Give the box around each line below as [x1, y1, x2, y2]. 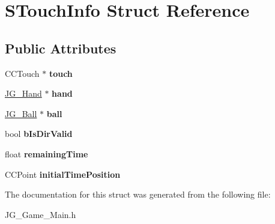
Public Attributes [5, 38, 116, 57]
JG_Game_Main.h [5, 208, 76, 220]
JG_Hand [5, 87, 42, 100]
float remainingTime [5, 147, 88, 160]
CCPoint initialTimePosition [5, 168, 121, 180]
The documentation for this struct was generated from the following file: [5, 188, 271, 201]
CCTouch [5, 67, 40, 79]
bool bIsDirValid [5, 127, 73, 140]
